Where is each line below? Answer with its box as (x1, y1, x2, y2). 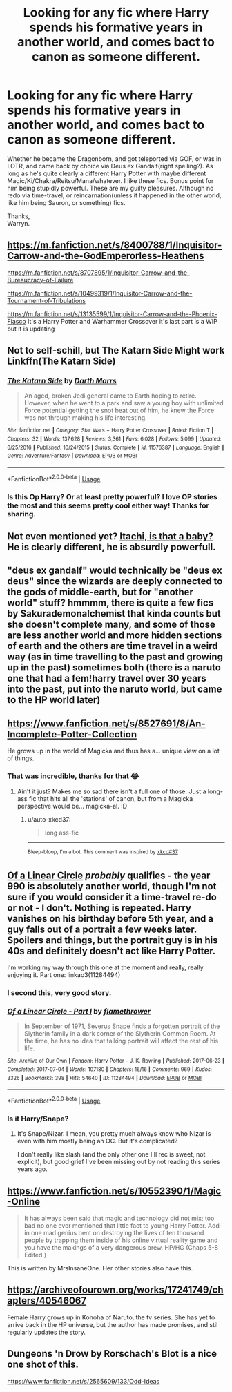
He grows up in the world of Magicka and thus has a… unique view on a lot (7, 747, 220, 755)
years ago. (17, 1165, 48, 1173)
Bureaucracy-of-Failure (7, 275, 74, 284)
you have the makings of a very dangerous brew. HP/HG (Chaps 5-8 (23, 1243, 219, 1251)
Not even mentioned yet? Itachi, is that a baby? (7, 530, 214, 543)
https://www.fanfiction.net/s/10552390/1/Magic (7, 1185, 222, 1197)
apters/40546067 (7, 1295, 87, 1306)
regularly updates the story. (7, 1328, 86, 1336)
